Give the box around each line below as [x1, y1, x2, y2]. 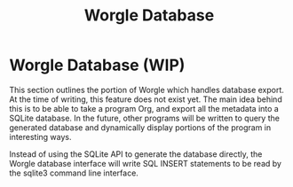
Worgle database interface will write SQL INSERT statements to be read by [9, 158, 282, 168]
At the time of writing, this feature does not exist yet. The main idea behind [9, 94, 282, 105]
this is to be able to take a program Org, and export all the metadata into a [9, 103, 280, 113]
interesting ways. [9, 131, 73, 142]
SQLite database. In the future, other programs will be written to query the [9, 113, 280, 123]
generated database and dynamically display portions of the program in [9, 121, 272, 133]
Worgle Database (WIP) [9, 55, 186, 75]
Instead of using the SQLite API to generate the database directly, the [9, 148, 263, 160]
